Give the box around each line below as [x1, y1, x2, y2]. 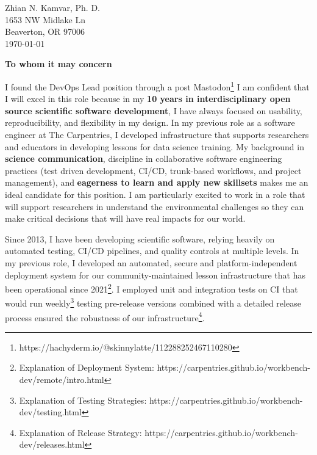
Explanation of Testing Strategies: [19, 393, 147, 406]
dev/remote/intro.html [19, 373, 104, 386]
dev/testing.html [19, 406, 82, 418]
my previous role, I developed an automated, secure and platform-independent [5, 256, 297, 269]
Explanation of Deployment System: [19, 361, 154, 374]
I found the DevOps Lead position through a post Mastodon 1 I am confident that [5, 78, 310, 93]
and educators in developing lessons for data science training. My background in [5, 140, 304, 153]
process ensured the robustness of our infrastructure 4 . [5, 309, 205, 324]
